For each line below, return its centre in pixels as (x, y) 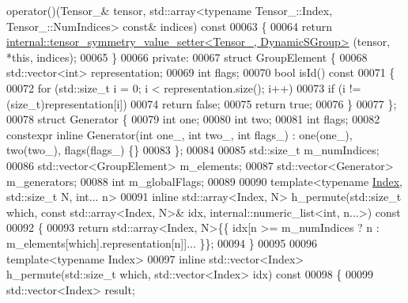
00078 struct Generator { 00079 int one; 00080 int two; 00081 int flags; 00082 (193, 119)
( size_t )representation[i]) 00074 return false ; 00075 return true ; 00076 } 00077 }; (202, 103)
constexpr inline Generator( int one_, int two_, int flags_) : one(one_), (179, 134)
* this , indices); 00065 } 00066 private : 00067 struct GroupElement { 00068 (187, 57)
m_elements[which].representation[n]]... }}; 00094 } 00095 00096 (162, 242)
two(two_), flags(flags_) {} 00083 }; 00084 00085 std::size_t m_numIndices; (193, 150)
